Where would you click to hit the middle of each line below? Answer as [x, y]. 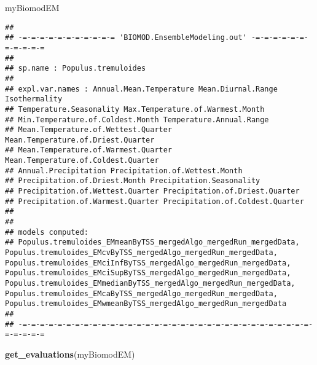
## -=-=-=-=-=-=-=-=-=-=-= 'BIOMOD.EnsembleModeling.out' [126, 38]
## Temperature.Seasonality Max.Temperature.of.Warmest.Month [135, 109]
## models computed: [47, 232]
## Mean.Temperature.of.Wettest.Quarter [89, 130]
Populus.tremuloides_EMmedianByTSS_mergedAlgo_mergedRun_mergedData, [150, 283]
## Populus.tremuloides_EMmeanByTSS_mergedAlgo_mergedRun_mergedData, [152, 242]
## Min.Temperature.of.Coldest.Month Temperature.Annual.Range [137, 120]
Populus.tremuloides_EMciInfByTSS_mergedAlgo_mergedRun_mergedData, [148, 263]
